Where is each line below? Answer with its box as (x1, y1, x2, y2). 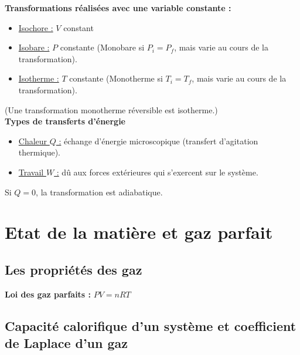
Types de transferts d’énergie (5, 115, 125, 127)
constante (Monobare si (60, 41, 145, 53)
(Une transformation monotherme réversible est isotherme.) (5, 103, 218, 116)
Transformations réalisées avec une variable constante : (5, 2, 231, 13)
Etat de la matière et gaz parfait (5, 220, 273, 244)
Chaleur (18, 134, 47, 147)
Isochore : (18, 21, 53, 33)
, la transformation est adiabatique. (36, 185, 163, 198)
